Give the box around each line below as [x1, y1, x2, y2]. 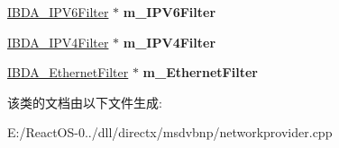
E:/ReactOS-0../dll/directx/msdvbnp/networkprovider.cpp [7, 123, 333, 142]
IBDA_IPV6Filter [7, 3, 109, 21]
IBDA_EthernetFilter [7, 63, 129, 82]
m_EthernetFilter [142, 63, 258, 82]
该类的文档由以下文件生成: [7, 92, 162, 111]
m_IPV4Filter [123, 32, 216, 51]
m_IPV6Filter [123, 3, 216, 21]
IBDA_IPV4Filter [7, 32, 109, 51]
